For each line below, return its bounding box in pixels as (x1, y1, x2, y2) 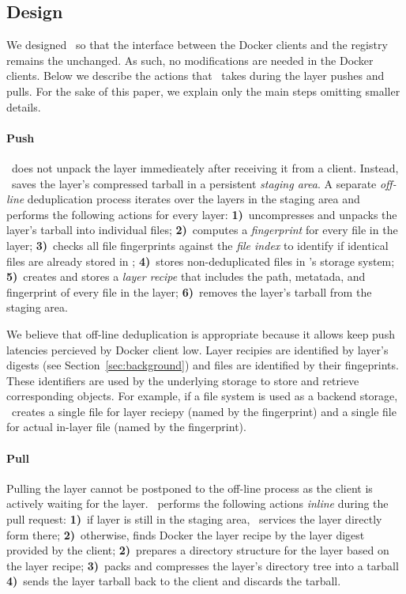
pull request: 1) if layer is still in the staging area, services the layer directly (6, 511, 382, 528)
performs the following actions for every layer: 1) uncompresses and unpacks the (6, 206, 397, 222)
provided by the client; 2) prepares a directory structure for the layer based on (6, 542, 389, 558)
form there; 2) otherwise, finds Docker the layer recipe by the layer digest (6, 526, 365, 543)
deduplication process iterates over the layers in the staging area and (27, 191, 360, 207)
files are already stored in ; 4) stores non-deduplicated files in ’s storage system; (6, 252, 395, 269)
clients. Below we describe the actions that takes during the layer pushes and (6, 67, 385, 84)
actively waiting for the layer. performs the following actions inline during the (6, 495, 389, 512)
